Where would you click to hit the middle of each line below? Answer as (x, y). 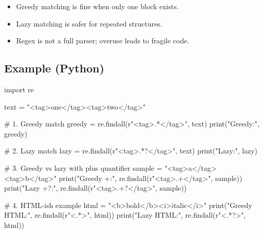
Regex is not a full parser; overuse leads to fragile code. (103, 41)
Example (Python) (54, 68)
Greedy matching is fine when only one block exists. (97, 6)
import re (19, 89)
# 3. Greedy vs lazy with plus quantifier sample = (83, 167)
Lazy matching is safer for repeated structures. (89, 23)
